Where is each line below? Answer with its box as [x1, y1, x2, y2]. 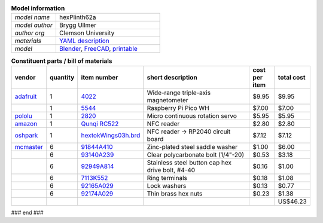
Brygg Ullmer [59, 21, 97, 29]
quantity [50, 73, 75, 81]
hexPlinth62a [59, 13, 96, 22]
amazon [14, 120, 38, 128]
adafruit [14, 92, 37, 100]
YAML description [59, 36, 110, 45]
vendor [14, 73, 36, 81]
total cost [278, 73, 306, 81]
